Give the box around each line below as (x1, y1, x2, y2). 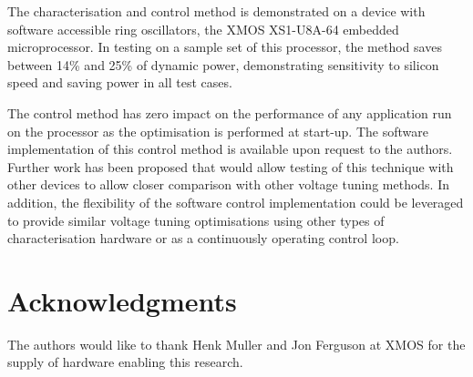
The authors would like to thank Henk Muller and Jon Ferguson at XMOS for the (7, 334, 466, 353)
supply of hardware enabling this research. (7, 352, 243, 372)
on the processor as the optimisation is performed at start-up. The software (7, 121, 428, 140)
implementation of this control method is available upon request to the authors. (7, 139, 453, 158)
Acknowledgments (7, 281, 237, 319)
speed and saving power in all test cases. (7, 73, 232, 92)
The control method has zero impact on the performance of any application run (7, 103, 452, 122)
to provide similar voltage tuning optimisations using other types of (7, 210, 385, 229)
